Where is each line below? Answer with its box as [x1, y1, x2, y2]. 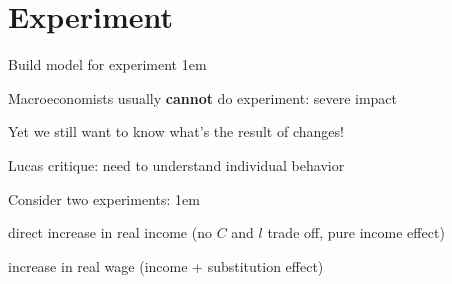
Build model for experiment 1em [8, 54, 207, 75]
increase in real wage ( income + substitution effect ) [8, 255, 324, 276]
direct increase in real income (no [8, 222, 212, 243]
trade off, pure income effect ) [267, 222, 445, 243]
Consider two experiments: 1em [8, 188, 200, 209]
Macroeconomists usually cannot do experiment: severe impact [8, 87, 398, 108]
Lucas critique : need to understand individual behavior [8, 154, 345, 175]
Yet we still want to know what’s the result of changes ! [8, 121, 344, 142]
